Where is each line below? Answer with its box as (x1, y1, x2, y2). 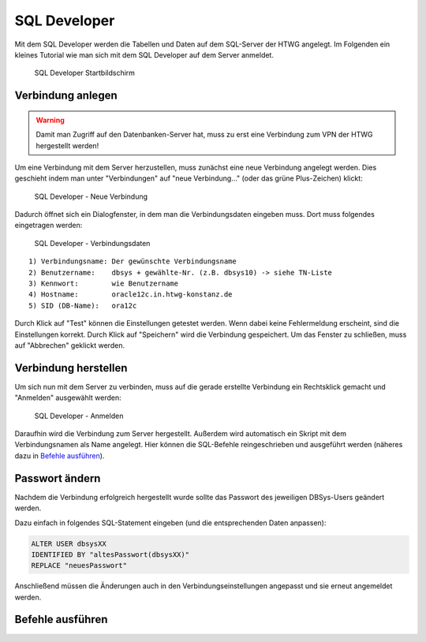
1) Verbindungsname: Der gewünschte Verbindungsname (28, 257, 237, 266)
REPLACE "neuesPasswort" (31, 561, 128, 570)
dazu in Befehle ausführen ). (14, 450, 105, 461)
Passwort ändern (14, 472, 101, 485)
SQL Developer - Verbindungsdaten (34, 238, 151, 248)
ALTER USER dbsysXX (31, 539, 106, 548)
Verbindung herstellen (14, 361, 128, 375)
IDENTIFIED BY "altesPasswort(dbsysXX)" (31, 550, 189, 559)
